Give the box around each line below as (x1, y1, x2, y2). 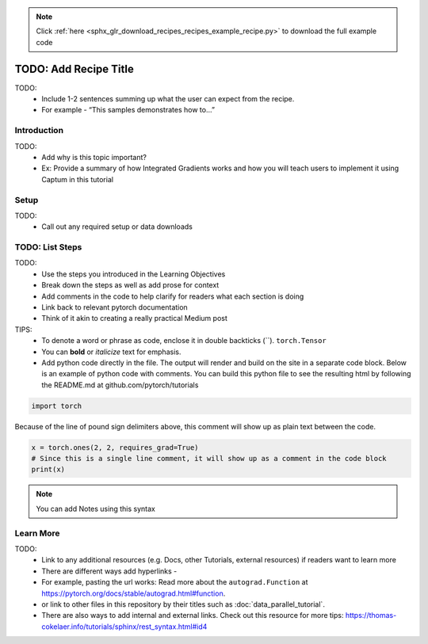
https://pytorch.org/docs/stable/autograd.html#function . (41, 589, 226, 598)
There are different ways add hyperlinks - (41, 566, 178, 576)
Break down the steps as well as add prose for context (41, 280, 220, 290)
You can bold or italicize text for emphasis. (41, 347, 182, 356)
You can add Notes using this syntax (36, 504, 156, 513)
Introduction (14, 125, 63, 136)
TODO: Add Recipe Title (14, 62, 134, 75)
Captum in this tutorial (41, 174, 114, 184)
